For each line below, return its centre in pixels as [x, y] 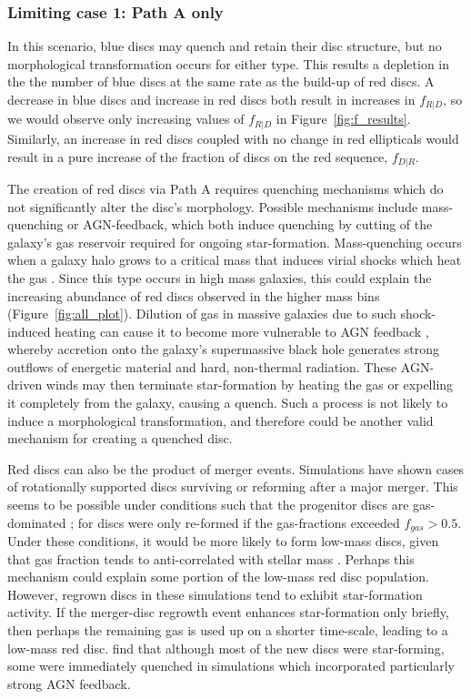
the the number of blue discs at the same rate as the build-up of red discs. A [221, 81]
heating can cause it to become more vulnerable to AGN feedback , [242, 331]
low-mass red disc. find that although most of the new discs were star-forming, [226, 648]
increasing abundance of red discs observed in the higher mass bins [194, 295]
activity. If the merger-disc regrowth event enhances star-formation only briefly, [228, 612]
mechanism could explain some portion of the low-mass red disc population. [219, 577]
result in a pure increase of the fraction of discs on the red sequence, [198, 156]
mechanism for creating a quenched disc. [120, 438]
